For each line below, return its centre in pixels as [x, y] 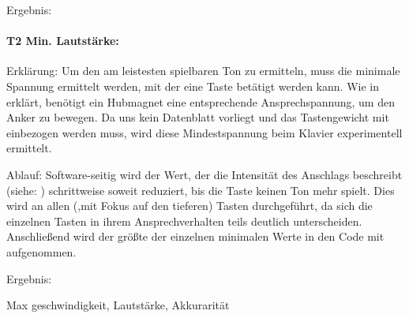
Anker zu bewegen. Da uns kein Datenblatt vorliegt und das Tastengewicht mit [198, 117]
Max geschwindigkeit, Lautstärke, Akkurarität [118, 305]
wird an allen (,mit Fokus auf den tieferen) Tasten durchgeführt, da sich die [189, 206]
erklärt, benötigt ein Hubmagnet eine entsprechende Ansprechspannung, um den [201, 101]
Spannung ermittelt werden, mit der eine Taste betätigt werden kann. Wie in [193, 86]
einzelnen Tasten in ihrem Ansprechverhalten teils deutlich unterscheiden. [184, 221]
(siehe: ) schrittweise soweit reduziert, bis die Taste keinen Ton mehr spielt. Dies [201, 190]
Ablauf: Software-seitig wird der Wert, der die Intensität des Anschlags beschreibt [204, 174]
